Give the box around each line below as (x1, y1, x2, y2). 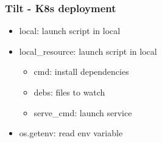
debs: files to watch (33, 86, 105, 98)
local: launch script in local (19, 24, 121, 37)
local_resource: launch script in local (19, 44, 157, 57)
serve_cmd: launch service (33, 106, 132, 119)
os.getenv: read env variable (19, 127, 123, 139)
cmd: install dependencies (33, 65, 129, 78)
